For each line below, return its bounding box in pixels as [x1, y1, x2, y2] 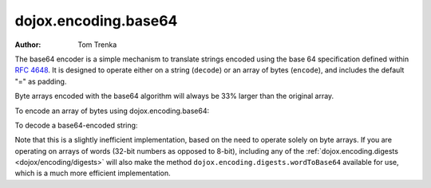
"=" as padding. [14, 76, 67, 86]
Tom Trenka [77, 40, 117, 49]
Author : [14, 40, 42, 49]
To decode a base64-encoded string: [14, 120, 138, 130]
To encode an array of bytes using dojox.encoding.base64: [14, 106, 210, 116]
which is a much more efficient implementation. [14, 168, 171, 178]
